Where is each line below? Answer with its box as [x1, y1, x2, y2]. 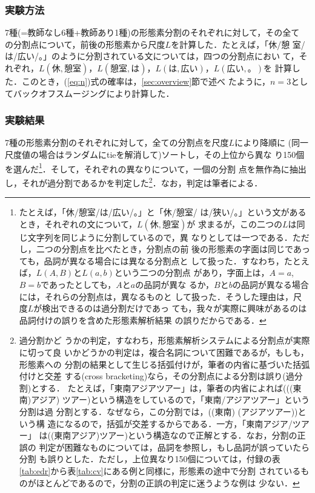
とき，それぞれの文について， [19, 217, 137, 230]
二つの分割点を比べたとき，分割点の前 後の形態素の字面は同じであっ [36, 243, 310, 255]
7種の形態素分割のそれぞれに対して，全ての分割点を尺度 [5, 136, 229, 149]
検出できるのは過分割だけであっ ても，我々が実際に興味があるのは [42, 302, 307, 315]
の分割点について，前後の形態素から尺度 [5, 38, 165, 50]
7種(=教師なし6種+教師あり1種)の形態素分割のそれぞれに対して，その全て [5, 26, 300, 39]
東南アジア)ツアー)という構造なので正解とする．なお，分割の [54, 429, 297, 442]
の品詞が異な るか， [135, 278, 214, 291]
